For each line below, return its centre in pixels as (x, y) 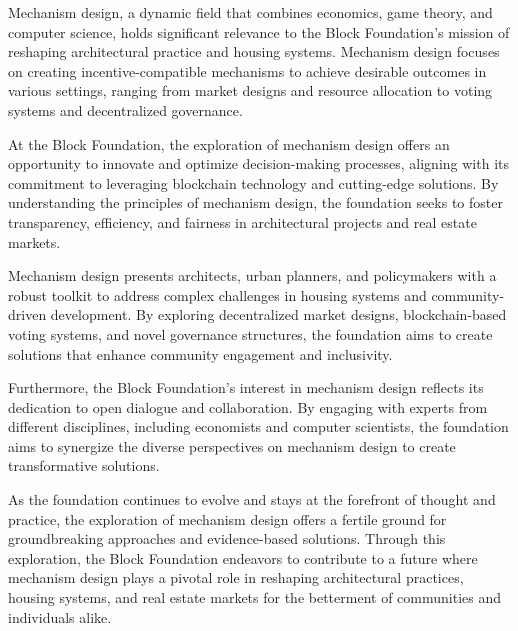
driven (27, 314)
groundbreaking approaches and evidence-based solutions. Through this (227, 538)
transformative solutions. (84, 465)
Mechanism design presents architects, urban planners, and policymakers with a (252, 275)
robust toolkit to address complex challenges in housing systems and (217, 294)
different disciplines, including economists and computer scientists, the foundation (258, 426)
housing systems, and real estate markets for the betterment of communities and (254, 597)
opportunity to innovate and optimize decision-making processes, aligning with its (258, 163)
